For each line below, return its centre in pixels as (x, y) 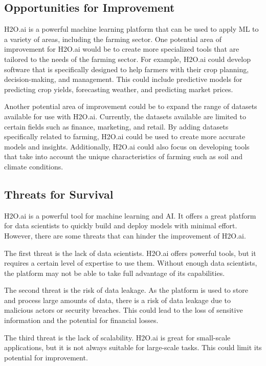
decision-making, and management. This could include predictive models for (123, 79)
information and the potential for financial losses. (81, 320)
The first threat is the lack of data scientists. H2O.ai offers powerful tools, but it (130, 253)
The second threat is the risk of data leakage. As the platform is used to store (126, 290)
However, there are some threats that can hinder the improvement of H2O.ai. (125, 235)
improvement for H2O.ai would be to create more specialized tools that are (122, 49)
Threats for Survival (59, 194)
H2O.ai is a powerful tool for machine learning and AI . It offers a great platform (130, 215)
